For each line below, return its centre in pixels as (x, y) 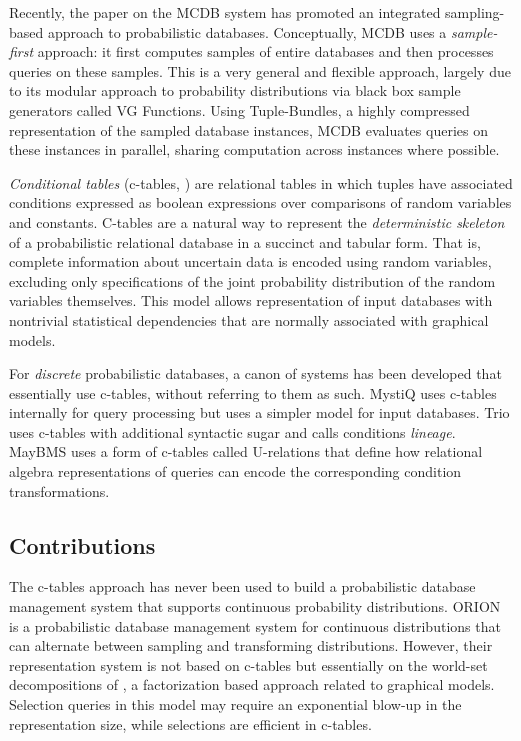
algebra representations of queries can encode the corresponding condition (235, 471)
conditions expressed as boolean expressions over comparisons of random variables (260, 202)
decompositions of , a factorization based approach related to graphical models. (252, 684)
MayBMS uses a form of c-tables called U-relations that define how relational (246, 451)
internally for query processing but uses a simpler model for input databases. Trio (259, 412)
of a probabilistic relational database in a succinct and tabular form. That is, (245, 241)
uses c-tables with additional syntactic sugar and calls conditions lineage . (232, 431)
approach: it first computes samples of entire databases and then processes (265, 51)
